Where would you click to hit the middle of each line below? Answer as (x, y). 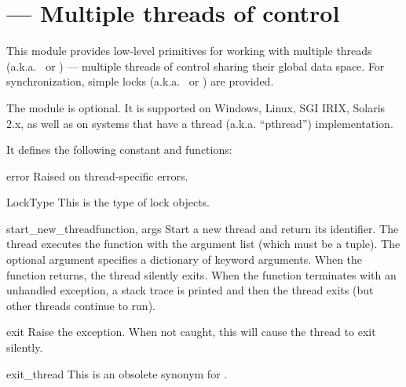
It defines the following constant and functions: (119, 150)
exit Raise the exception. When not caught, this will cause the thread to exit (191, 332)
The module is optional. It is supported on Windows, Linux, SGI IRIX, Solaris (196, 107)
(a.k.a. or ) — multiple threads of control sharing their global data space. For (196, 66)
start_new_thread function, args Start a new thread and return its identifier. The (203, 228)
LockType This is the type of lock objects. (108, 202)
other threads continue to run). (81, 305)
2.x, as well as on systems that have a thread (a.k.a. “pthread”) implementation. (200, 123)
